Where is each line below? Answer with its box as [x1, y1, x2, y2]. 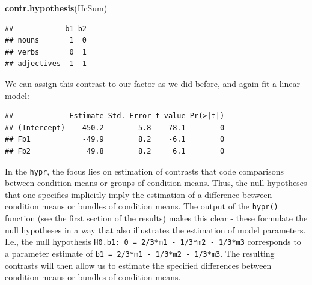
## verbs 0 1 [5, 47, 87, 56]
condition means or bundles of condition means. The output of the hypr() [5, 200, 278, 212]
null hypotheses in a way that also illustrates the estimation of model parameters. [5, 223, 306, 236]
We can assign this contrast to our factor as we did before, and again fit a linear [5, 77, 300, 89]
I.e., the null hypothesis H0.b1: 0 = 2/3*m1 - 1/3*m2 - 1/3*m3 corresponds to [5, 235, 301, 248]
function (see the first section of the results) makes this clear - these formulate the [5, 212, 308, 224]
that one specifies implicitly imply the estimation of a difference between [5, 188, 272, 200]
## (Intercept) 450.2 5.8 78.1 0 [5, 123, 225, 132]
